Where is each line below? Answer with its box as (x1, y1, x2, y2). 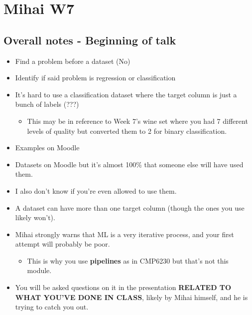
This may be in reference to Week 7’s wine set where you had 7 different (27, 115, 248, 126)
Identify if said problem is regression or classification (15, 72, 176, 83)
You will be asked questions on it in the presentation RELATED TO (15, 282, 232, 293)
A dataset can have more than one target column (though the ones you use (15, 202, 245, 213)
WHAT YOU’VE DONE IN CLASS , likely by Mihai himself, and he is (15, 292, 248, 302)
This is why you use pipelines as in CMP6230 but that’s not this (27, 255, 229, 266)
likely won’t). (15, 212, 55, 223)
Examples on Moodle (15, 142, 80, 153)
